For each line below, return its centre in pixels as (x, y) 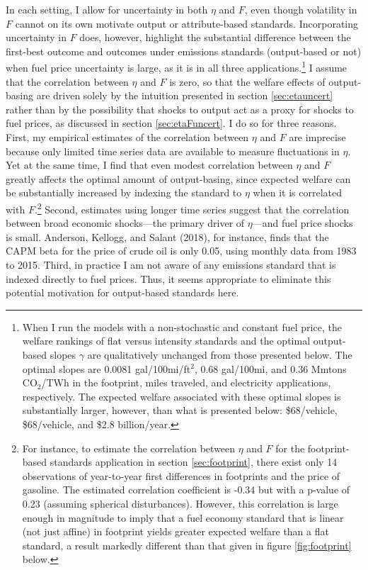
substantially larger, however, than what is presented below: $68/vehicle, (180, 410)
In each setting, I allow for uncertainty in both (107, 9)
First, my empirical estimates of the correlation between (127, 137)
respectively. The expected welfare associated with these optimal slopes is (182, 396)
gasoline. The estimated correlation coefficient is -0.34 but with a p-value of (186, 490)
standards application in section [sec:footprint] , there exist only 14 (194, 462)
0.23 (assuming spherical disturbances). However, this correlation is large (180, 503)
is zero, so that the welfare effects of (247, 81)
